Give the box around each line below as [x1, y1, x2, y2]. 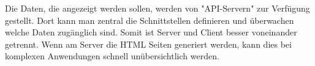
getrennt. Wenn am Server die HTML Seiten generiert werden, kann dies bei [5, 37, 292, 50]
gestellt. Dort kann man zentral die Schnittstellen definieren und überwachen [5, 13, 294, 26]
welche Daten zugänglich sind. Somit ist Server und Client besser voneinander [5, 26, 297, 38]
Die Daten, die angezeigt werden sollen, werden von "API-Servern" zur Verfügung [5, 2, 310, 14]
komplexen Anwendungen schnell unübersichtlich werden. [5, 50, 219, 62]
